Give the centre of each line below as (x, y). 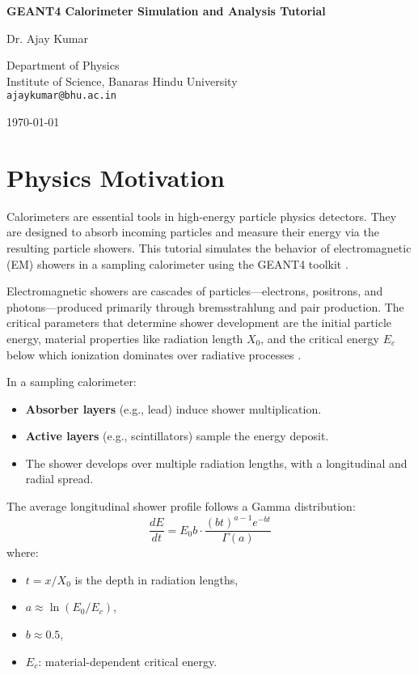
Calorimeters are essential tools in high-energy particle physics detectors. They (202, 216)
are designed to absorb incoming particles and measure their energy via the (193, 232)
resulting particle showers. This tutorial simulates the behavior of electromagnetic (209, 247)
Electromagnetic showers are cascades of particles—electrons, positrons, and (195, 291)
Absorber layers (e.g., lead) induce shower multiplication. (173, 408)
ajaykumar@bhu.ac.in (62, 96)
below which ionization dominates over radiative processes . (154, 354)
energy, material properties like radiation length (125, 338)
